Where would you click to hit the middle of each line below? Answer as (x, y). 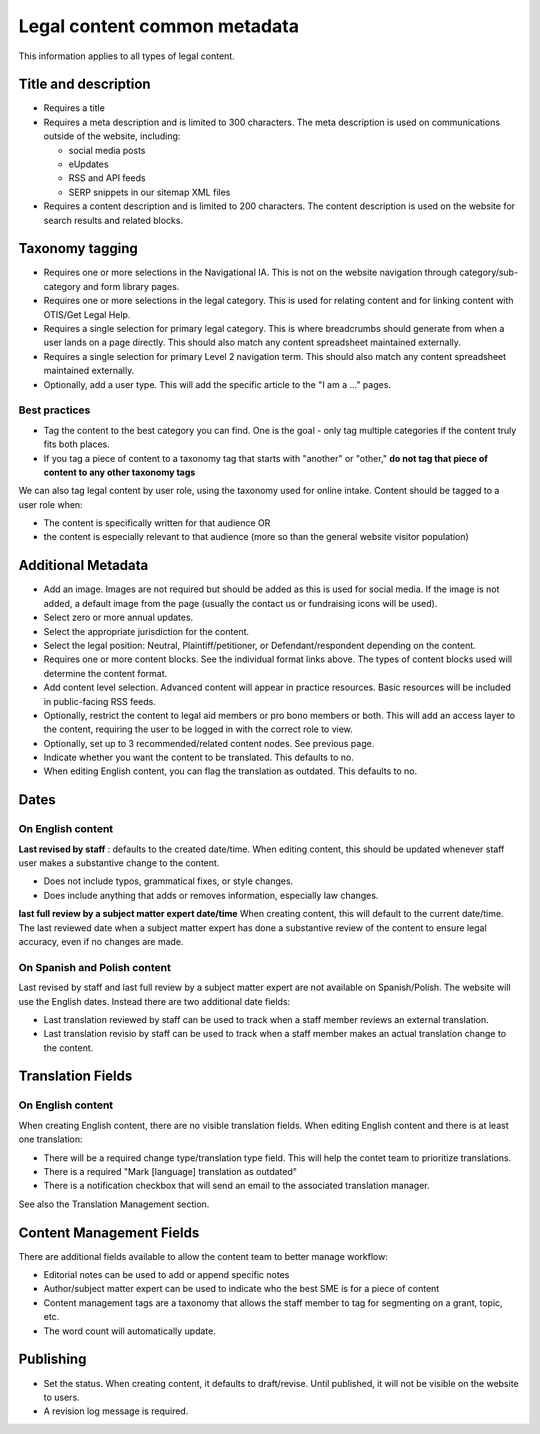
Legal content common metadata (159, 26)
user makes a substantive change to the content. (119, 863)
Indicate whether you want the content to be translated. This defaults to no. (198, 757)
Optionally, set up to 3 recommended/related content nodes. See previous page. (209, 743)
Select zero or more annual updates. (118, 617)
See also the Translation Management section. (114, 1204)
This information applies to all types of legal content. (126, 56)
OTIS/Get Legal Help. (87, 314)
